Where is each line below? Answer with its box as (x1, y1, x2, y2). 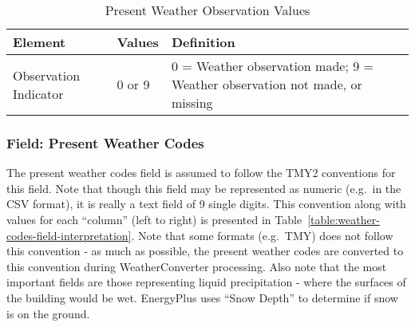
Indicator (13, 84, 64, 103)
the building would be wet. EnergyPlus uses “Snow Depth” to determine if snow (6, 289, 398, 305)
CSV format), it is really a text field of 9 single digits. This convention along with (6, 195, 406, 212)
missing (171, 93, 213, 112)
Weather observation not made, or (171, 75, 362, 93)
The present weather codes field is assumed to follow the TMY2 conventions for (6, 164, 396, 181)
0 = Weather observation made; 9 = (171, 57, 373, 75)
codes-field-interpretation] (6, 227, 132, 243)
